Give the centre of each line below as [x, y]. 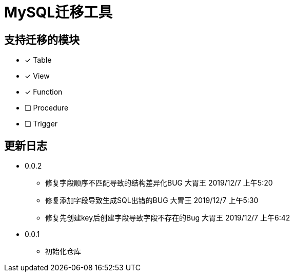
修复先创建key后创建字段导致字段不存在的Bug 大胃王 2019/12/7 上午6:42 [168, 218]
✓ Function [44, 92]
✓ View [37, 76]
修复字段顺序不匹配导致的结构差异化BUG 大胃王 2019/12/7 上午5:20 [159, 183]
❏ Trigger [41, 124]
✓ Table [38, 60]
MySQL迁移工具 [58, 12]
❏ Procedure [47, 108]
